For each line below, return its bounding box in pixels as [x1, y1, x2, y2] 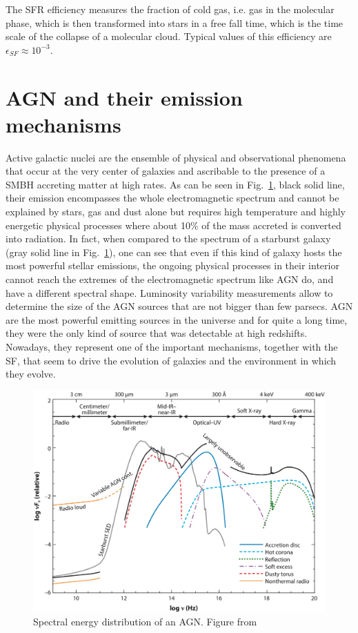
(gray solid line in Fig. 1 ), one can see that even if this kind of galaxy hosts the [6, 244, 342, 259]
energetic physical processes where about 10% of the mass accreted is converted [6, 217, 341, 232]
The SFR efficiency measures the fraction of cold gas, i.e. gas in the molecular [6, 2, 335, 16]
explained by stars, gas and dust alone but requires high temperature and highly [6, 204, 346, 219]
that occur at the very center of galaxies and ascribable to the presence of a [6, 164, 326, 178]
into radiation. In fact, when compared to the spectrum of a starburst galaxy [6, 231, 331, 246]
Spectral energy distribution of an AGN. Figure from [33, 614, 257, 629]
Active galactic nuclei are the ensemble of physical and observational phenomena [6, 150, 346, 164]
